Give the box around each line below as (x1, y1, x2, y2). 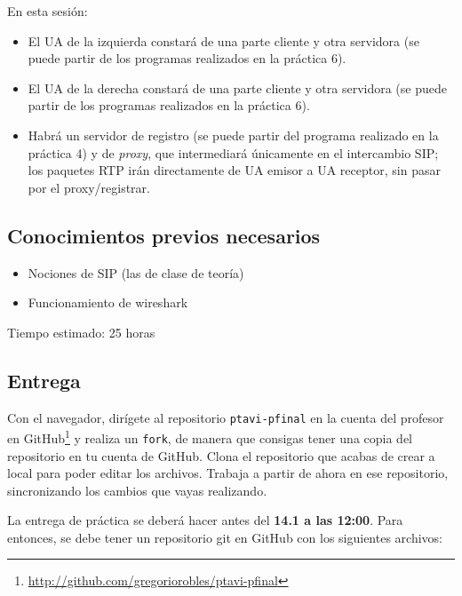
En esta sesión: (7, 2, 88, 20)
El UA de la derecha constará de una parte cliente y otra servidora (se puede (28, 78, 447, 97)
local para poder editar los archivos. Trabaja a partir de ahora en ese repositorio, (7, 464, 449, 482)
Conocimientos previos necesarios (7, 221, 321, 249)
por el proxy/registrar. (28, 178, 150, 196)
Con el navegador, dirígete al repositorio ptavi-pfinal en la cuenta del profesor (7, 408, 444, 426)
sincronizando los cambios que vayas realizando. (7, 481, 267, 499)
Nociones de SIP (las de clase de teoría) (28, 263, 244, 282)
